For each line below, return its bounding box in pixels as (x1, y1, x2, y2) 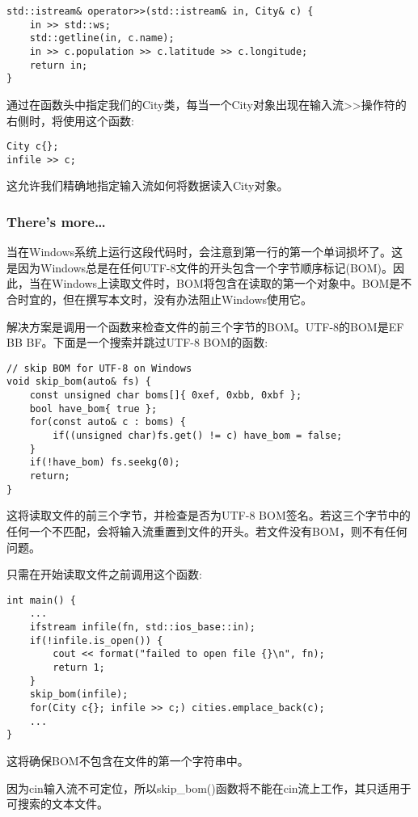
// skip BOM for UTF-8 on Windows (6, 362, 192, 374)
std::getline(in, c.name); (29, 32, 175, 44)
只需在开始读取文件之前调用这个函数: (6, 566, 202, 583)
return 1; (53, 662, 105, 674)
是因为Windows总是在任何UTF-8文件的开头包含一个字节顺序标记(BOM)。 (6, 259, 394, 276)
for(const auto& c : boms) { (29, 416, 186, 428)
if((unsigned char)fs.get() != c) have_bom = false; (53, 430, 343, 442)
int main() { (6, 594, 76, 606)
